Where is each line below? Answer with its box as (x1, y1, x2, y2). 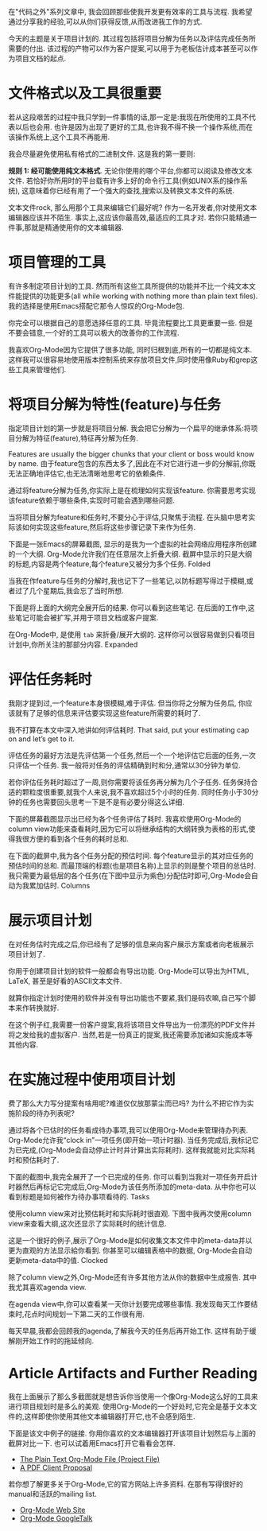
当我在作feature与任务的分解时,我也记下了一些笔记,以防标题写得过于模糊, (8, 576, 247, 585)
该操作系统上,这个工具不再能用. (8, 132, 110, 142)
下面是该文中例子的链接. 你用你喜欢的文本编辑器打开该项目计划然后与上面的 (8, 1428, 256, 1438)
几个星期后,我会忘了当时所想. (29, 585, 125, 595)
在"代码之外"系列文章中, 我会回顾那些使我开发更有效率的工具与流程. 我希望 (8, 7, 253, 16)
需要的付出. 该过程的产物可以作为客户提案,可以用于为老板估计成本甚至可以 (8, 44, 252, 53)
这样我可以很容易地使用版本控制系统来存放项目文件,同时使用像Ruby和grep (8, 355, 251, 364)
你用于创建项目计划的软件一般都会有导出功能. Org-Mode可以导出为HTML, (8, 966, 250, 976)
